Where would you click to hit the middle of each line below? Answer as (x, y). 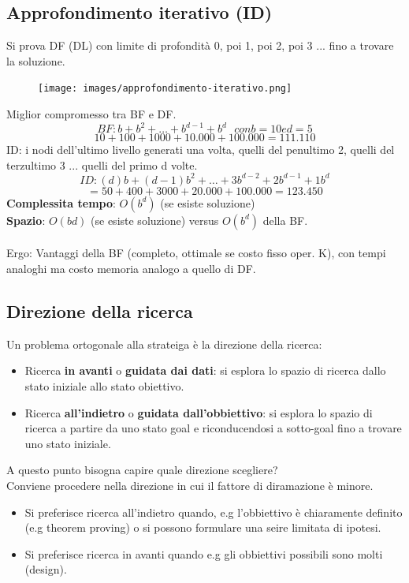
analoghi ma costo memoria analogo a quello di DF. (131, 269)
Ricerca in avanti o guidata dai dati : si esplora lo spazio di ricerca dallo (205, 370)
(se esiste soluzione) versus (155, 220)
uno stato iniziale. (68, 443)
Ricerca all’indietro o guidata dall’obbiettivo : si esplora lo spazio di (199, 412)
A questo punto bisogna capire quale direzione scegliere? (142, 470)
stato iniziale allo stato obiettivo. (104, 386)
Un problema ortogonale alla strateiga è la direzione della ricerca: (164, 344)
